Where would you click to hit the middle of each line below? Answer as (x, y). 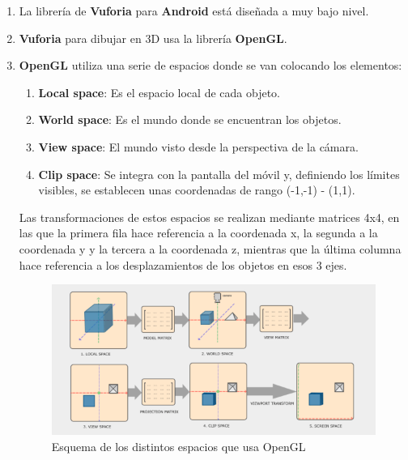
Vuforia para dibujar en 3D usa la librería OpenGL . (153, 38)
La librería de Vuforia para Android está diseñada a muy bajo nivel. (194, 11)
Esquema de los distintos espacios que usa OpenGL (178, 446)
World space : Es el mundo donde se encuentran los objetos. (190, 119)
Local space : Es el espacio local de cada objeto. (159, 92)
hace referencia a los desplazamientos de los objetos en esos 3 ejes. (183, 264)
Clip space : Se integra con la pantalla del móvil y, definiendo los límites (219, 174)
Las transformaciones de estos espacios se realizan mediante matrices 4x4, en (209, 217)
